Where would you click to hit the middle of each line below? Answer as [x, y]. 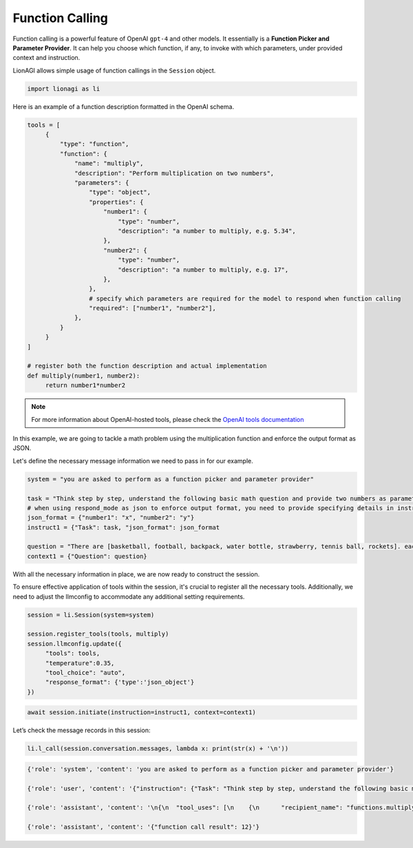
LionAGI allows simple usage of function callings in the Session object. [114, 70]
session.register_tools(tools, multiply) [98, 634]
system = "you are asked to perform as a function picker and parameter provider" [171, 479]
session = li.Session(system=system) [91, 615]
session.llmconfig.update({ [74, 644]
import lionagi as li [64, 89]
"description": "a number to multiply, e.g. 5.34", [207, 231]
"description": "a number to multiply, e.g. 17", [203, 270]
